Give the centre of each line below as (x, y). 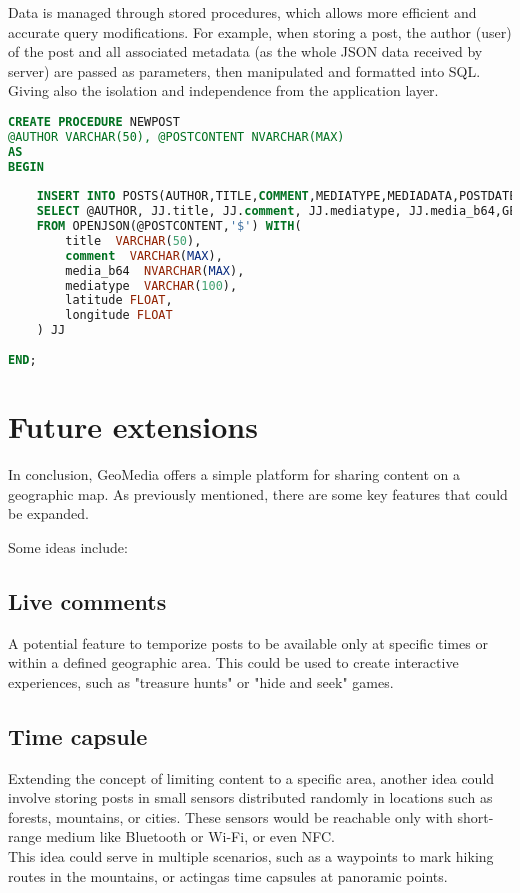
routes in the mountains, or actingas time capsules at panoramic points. (228, 875)
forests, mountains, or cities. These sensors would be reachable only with (230, 816)
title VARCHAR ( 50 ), (133, 240)
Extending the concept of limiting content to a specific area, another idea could (251, 777)
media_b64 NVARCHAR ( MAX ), (155, 270)
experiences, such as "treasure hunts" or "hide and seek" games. (201, 681)
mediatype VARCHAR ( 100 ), (151, 285)
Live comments (87, 600)
